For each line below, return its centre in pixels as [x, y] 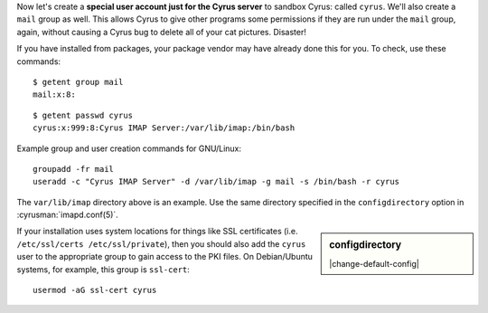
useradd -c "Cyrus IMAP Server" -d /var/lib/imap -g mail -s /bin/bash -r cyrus [216, 182]
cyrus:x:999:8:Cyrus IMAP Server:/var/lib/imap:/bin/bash [164, 128]
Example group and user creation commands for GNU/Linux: [129, 148]
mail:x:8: [54, 95]
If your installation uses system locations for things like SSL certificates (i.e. [157, 232]
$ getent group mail [78, 82]
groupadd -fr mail [74, 169]
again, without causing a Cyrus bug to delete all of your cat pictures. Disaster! [161, 32]
